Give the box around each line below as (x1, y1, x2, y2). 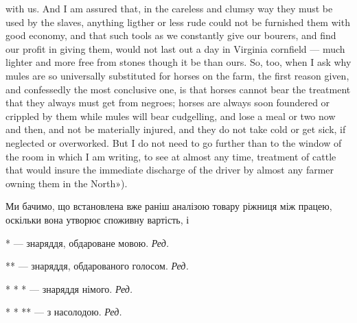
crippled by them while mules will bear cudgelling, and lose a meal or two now (5, 108, 336, 123)
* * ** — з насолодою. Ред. (5, 304, 122, 319)
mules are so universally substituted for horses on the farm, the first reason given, (5, 68, 349, 82)
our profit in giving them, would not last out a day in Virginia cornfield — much (5, 41, 345, 56)
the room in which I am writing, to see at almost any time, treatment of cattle (5, 149, 336, 163)
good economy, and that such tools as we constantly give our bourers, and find (5, 28, 336, 43)
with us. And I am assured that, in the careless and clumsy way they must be (5, 1, 333, 15)
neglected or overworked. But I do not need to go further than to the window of (5, 135, 342, 149)
